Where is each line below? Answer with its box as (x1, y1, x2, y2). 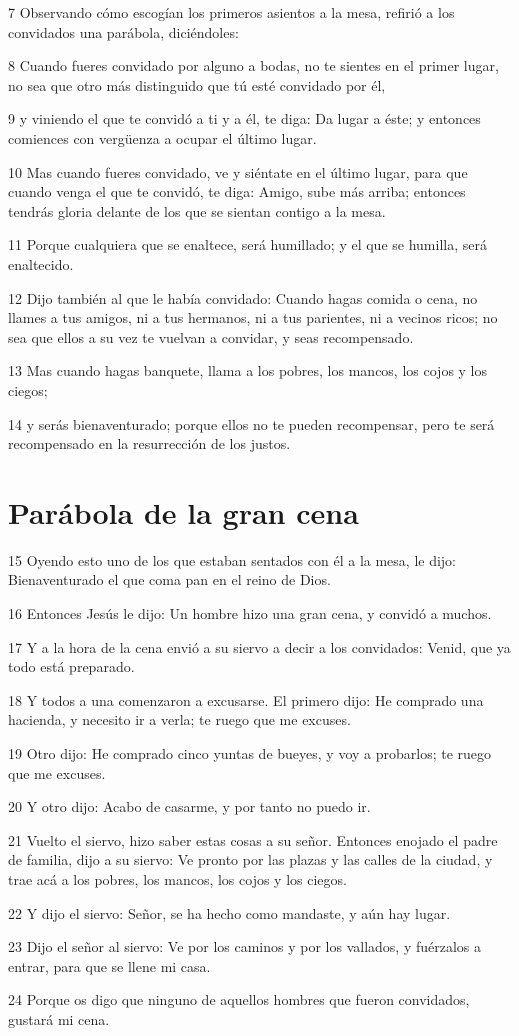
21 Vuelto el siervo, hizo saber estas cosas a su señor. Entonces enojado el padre (8, 829, 498, 850)
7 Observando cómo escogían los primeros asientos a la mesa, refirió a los (8, 2, 455, 22)
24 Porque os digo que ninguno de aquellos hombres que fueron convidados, (8, 989, 470, 1010)
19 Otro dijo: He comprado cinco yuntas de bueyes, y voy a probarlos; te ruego (8, 742, 492, 763)
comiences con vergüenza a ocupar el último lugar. (8, 127, 317, 148)
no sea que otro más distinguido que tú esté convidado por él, (8, 74, 386, 95)
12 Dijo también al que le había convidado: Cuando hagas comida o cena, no (8, 287, 478, 308)
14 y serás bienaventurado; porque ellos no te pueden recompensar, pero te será (8, 413, 495, 434)
